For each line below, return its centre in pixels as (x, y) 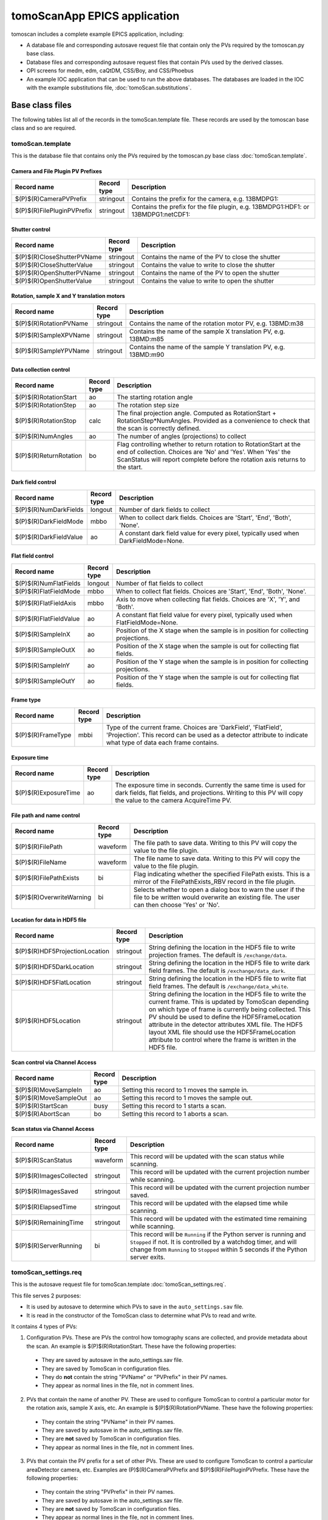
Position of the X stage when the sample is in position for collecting (212, 630)
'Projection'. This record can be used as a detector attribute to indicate (207, 734)
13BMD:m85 (146, 339)
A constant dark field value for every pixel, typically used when (209, 533)
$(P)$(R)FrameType (43, 734)
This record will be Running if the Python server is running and (218, 1234)
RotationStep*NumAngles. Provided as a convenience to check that (213, 421)
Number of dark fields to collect (164, 510)
